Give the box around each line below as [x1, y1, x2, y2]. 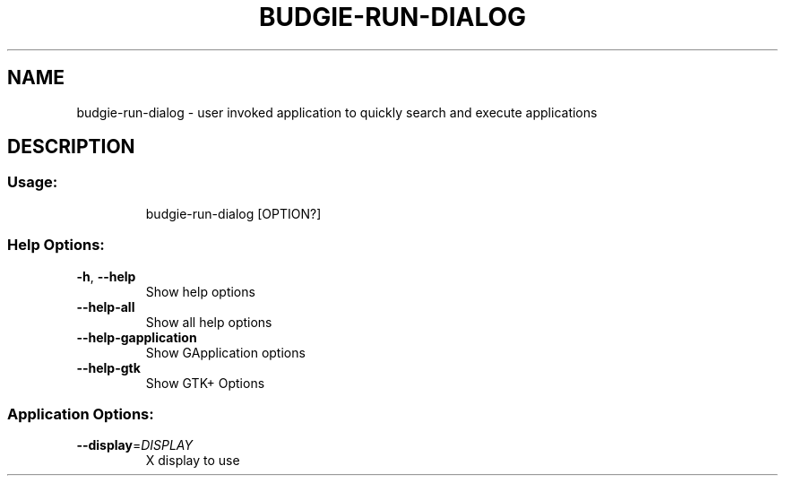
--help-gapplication [76, 329, 197, 345]
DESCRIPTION [7, 135, 135, 159]
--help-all [76, 298, 135, 315]
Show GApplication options [145, 344, 306, 360]
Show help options [145, 283, 255, 299]
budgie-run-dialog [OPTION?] [145, 205, 322, 221]
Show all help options [145, 314, 272, 330]
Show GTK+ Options [145, 375, 265, 391]
